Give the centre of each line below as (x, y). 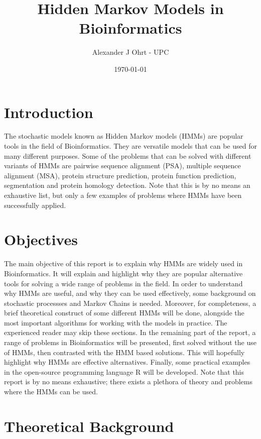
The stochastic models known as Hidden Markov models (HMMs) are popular (124, 136)
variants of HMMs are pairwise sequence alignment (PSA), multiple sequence (122, 166)
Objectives (41, 239)
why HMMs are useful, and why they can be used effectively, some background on (130, 293)
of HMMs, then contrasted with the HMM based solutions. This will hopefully (124, 352)
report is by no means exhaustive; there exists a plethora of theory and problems (128, 381)
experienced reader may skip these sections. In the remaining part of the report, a (130, 332)
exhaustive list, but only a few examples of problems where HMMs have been (123, 195)
